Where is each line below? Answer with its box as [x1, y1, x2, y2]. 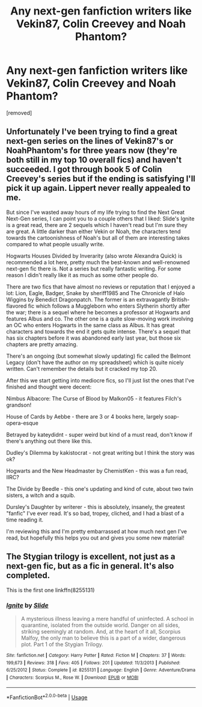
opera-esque [6, 419, 39, 426]
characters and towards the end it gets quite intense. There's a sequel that [6, 328, 191, 335]
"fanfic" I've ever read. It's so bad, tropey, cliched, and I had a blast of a [6, 509, 185, 517]
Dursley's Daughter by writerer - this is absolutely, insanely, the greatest [6, 503, 185, 510]
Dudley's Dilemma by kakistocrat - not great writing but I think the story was [6, 449, 195, 456]
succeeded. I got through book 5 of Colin [6, 164, 162, 175]
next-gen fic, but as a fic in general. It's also [6, 561, 174, 572]
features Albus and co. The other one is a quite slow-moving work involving [6, 315, 194, 322]
